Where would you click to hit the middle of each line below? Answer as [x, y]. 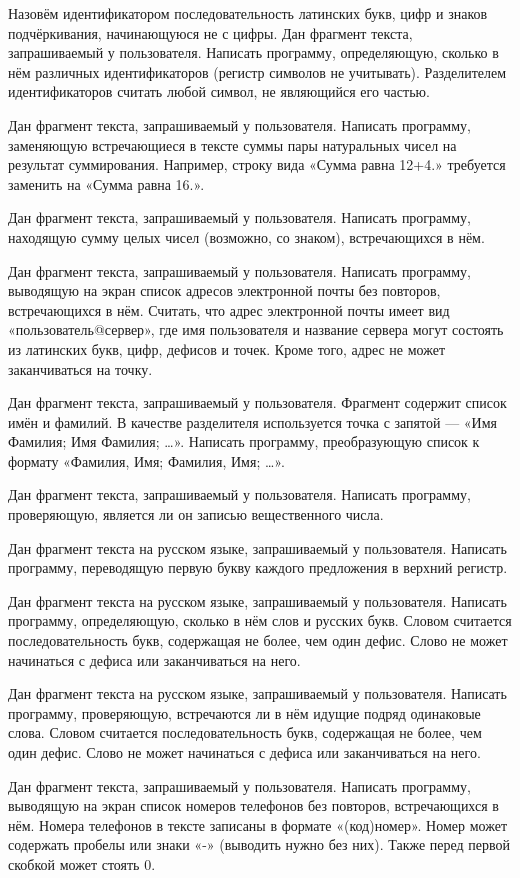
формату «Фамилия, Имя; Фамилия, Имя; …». [146, 460]
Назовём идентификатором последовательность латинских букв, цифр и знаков [248, 13]
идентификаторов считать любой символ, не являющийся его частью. [219, 91]
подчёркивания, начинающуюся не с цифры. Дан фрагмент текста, [210, 32]
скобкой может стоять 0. [82, 863]
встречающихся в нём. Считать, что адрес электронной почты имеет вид [229, 309]
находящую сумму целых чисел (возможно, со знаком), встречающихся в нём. [246, 236]
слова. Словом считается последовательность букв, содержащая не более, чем [245, 732]
